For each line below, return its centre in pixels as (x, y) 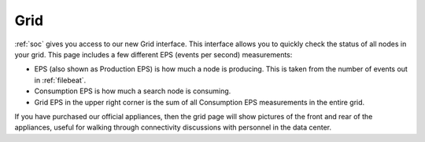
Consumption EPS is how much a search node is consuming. (133, 91)
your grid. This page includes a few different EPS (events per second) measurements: (153, 54)
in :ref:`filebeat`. (60, 80)
